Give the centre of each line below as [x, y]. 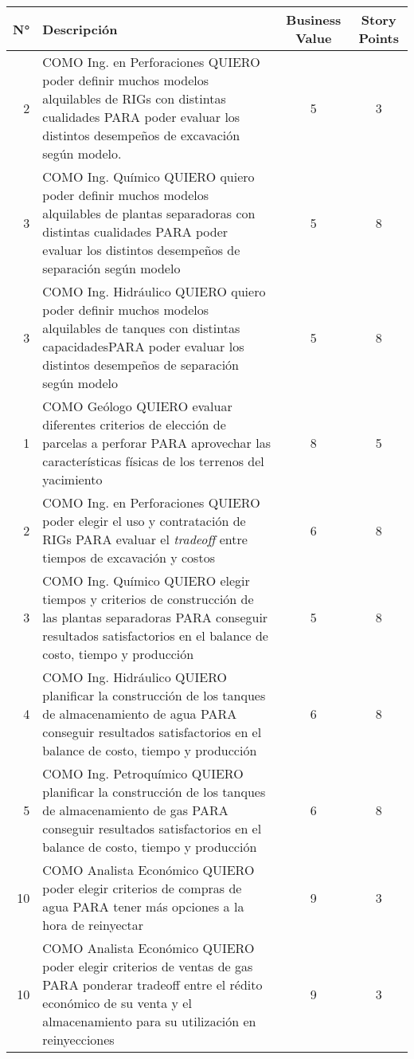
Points [379, 38]
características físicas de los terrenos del [153, 461]
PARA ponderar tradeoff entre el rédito [152, 984]
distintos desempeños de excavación [141, 135]
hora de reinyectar [93, 925]
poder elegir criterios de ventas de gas [148, 966]
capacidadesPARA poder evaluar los [143, 346]
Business [314, 20]
